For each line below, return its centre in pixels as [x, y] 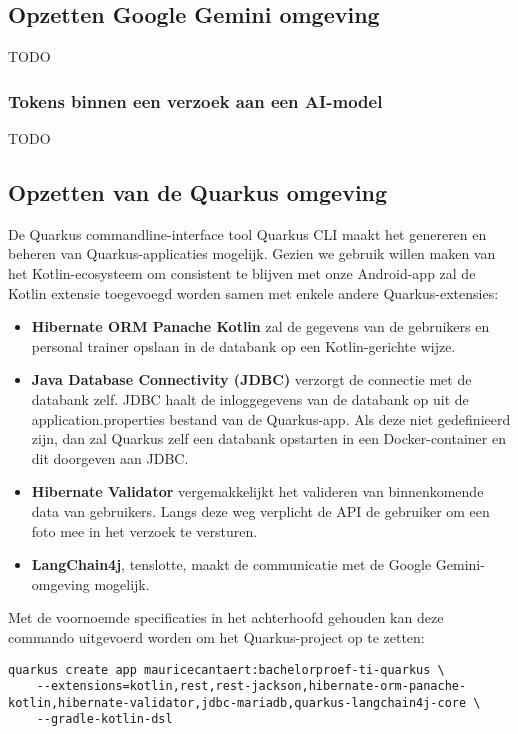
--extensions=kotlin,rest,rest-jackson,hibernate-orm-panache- [251, 686]
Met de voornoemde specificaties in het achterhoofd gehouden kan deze [226, 617]
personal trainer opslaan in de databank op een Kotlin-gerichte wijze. [243, 345]
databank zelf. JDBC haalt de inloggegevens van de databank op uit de [250, 398]
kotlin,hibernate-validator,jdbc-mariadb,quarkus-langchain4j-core [237, 702]
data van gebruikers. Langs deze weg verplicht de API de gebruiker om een [260, 510]
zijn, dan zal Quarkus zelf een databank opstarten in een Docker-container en [268, 438]
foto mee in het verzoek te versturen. [144, 530]
